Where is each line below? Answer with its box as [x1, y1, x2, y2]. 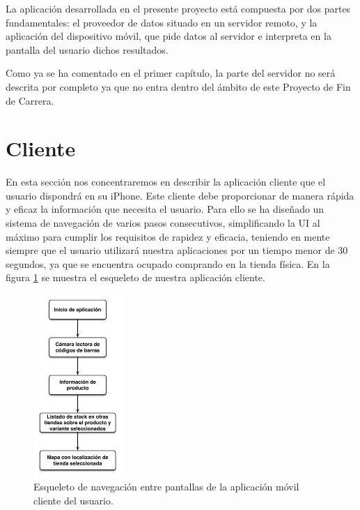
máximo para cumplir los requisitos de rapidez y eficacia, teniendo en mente [6, 229, 330, 243]
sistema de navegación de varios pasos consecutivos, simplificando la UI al [6, 216, 320, 230]
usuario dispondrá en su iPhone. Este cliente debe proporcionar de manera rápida [6, 188, 354, 202]
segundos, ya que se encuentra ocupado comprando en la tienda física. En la [6, 256, 330, 271]
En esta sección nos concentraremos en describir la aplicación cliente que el [6, 174, 326, 189]
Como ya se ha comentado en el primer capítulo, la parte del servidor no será [6, 66, 336, 80]
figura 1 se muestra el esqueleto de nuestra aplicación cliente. [6, 270, 265, 285]
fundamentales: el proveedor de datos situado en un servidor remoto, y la [6, 15, 318, 29]
